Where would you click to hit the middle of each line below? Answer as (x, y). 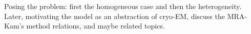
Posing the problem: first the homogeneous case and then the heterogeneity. (123, 6)
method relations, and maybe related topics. (96, 26)
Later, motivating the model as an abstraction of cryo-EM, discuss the (114, 16)
